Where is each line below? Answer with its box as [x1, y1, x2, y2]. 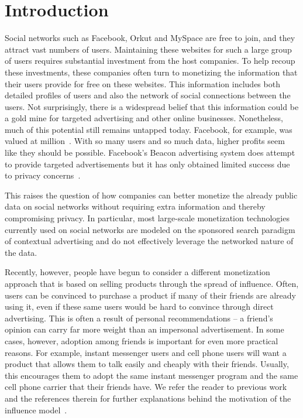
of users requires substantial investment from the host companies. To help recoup [5, 54, 295, 67]
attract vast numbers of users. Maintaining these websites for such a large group [5, 43, 292, 55]
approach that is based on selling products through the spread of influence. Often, [5, 277, 299, 289]
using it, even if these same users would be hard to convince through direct [5, 300, 274, 313]
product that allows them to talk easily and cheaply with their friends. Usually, [5, 358, 289, 370]
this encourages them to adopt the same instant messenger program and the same [5, 369, 298, 381]
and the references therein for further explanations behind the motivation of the [5, 392, 291, 404]
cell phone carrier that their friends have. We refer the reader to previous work [5, 381, 287, 393]
